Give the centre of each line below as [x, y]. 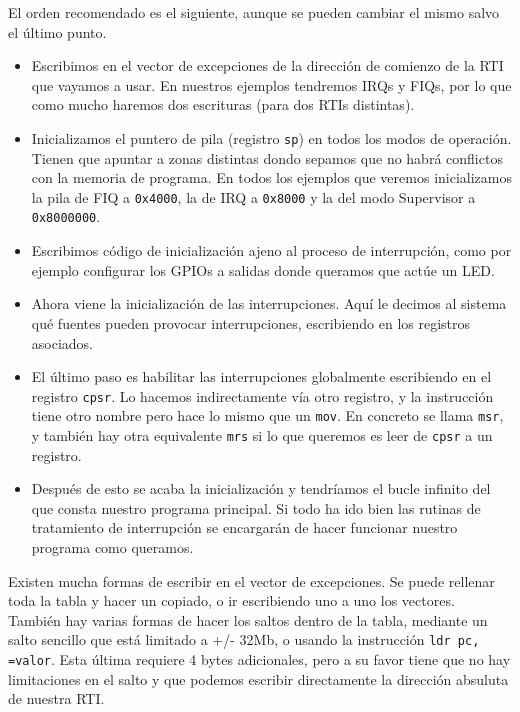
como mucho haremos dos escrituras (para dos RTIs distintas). [223, 104]
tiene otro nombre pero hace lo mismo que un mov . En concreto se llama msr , [267, 415]
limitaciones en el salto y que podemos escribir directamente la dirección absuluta [258, 678]
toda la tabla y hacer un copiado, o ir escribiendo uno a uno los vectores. [231, 600]
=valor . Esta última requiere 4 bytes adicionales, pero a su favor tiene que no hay [259, 659]
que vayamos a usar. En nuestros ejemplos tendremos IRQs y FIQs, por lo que [271, 84]
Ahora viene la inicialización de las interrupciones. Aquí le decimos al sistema [269, 303]
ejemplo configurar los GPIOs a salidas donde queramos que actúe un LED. [263, 269]
